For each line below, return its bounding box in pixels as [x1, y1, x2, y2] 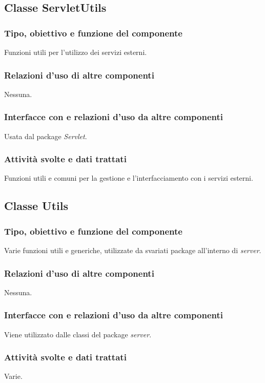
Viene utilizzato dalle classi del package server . [4, 329, 152, 339]
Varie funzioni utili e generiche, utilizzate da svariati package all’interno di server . [4, 245, 261, 256]
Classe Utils [4, 198, 68, 214]
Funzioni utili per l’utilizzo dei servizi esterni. [4, 47, 147, 57]
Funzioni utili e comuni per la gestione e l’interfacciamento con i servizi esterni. [4, 173, 253, 183]
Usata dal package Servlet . [4, 130, 87, 141]
